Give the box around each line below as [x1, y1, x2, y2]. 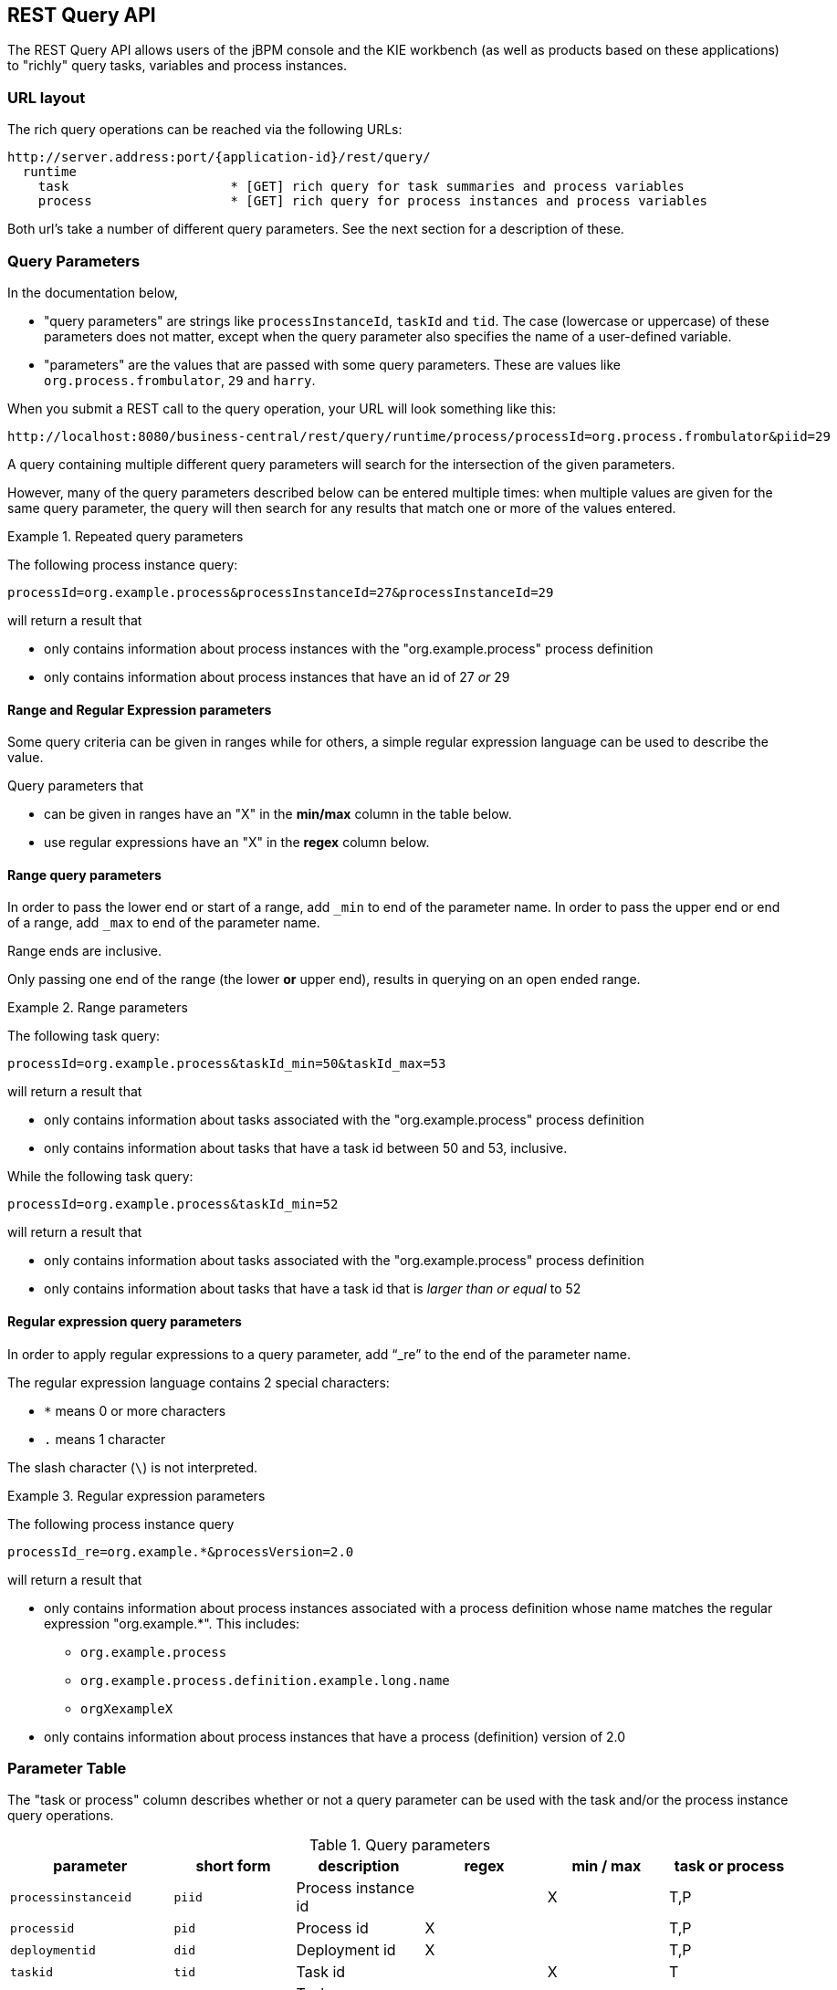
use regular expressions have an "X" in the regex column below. [44, 834, 430, 851]
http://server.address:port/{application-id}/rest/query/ [7, 150, 431, 165]
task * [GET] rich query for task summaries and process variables [37, 179, 685, 194]
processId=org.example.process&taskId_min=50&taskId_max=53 [7, 1056, 446, 1072]
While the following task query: [7, 1168, 194, 1185]
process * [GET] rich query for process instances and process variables [37, 194, 708, 209]
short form [195, 1857, 271, 1876]
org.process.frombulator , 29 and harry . [44, 372, 316, 388]
